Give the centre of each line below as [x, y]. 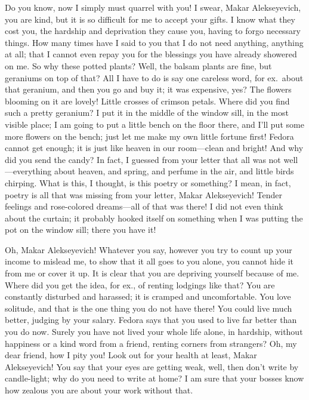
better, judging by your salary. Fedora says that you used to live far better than [151, 320]
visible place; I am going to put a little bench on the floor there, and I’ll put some [154, 124]
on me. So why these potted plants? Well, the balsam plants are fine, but [138, 65]
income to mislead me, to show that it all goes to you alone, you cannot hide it [149, 261]
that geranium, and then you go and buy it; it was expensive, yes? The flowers [148, 89]
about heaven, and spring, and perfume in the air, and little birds [174, 171]
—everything [28, 171]
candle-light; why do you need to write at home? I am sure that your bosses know [154, 378]
